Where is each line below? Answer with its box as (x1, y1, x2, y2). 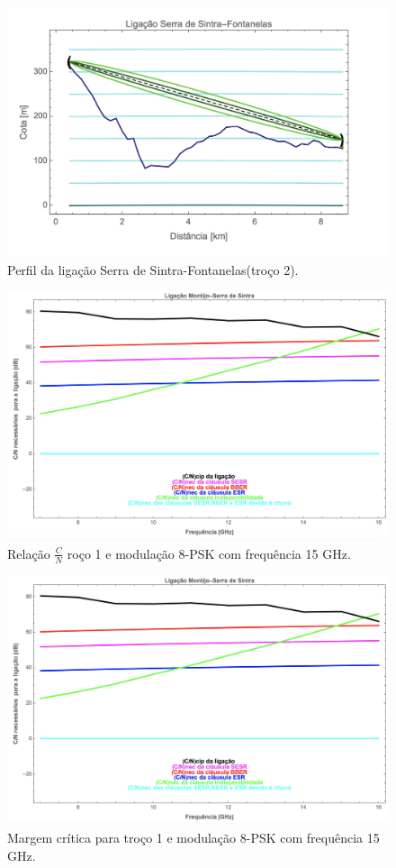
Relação (7, 544, 50, 562)
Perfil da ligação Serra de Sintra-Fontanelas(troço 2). (7, 260, 299, 279)
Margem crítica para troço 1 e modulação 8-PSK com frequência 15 (7, 828, 380, 847)
